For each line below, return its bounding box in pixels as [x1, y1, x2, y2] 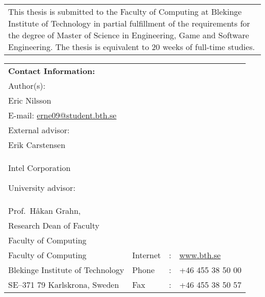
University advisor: [8, 182, 75, 193]
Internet [132, 249, 161, 261]
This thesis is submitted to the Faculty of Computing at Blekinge [8, 6, 242, 17]
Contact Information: [8, 65, 95, 77]
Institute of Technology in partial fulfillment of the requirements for [8, 17, 250, 29]
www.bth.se [179, 249, 221, 261]
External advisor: [8, 124, 70, 136]
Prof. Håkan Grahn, [8, 205, 81, 216]
